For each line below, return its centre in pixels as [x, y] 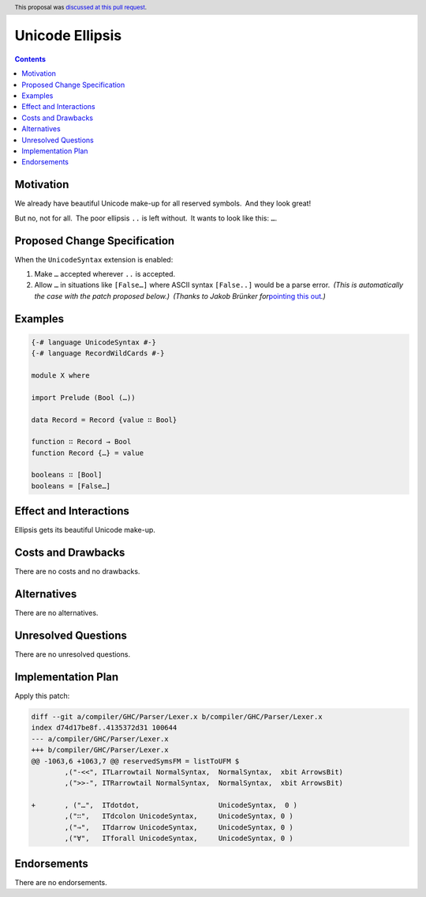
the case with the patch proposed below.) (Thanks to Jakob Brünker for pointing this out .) [180, 296]
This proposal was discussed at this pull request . [81, 7]
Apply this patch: [42, 695]
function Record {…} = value [88, 453]
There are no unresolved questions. [72, 654]
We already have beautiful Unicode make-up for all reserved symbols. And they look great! [163, 204]
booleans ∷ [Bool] [67, 475]
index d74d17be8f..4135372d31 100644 [104, 728]
